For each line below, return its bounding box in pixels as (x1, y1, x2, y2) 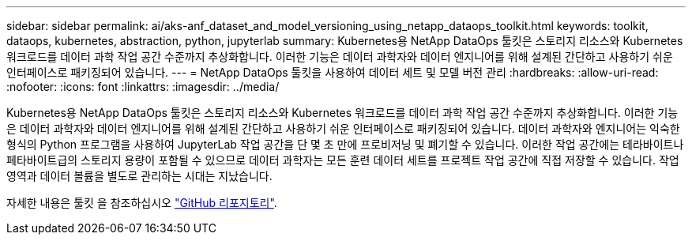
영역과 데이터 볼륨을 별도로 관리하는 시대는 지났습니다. (6, 169, 273, 183)
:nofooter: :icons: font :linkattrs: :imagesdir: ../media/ (6, 80, 280, 93)
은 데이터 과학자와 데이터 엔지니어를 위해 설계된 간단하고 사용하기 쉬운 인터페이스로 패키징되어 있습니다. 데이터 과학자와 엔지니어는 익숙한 (6, 122, 680, 135)
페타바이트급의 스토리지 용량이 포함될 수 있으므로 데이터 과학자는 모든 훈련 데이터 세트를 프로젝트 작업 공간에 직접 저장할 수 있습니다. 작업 (6, 153, 679, 167)
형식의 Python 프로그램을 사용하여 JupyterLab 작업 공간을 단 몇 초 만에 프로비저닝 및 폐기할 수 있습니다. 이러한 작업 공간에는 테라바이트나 (6, 137, 684, 151)
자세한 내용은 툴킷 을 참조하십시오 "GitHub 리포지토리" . (6, 196, 277, 209)
